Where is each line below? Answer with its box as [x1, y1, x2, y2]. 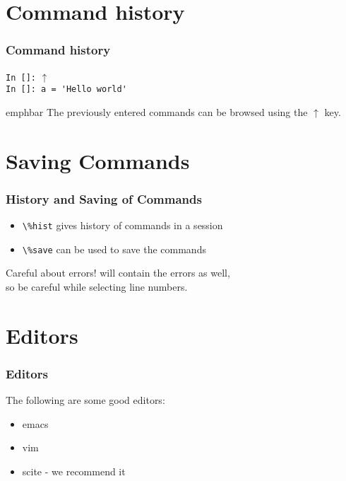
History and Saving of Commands [6, 190, 202, 207]
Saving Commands [6, 146, 190, 175]
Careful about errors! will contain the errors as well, [6, 265, 230, 280]
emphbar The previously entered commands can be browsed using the [6, 104, 308, 119]
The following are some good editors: [6, 393, 165, 407]
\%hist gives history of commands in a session [22, 218, 223, 233]
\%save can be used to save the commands [22, 241, 206, 256]
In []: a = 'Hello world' [6, 84, 127, 95]
